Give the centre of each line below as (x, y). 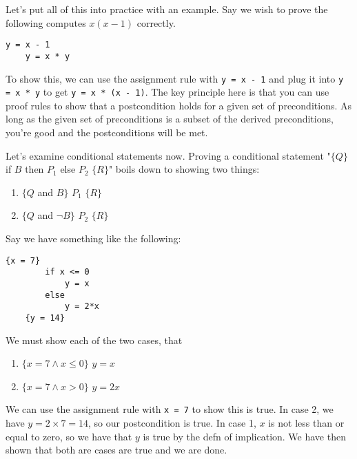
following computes (46, 22)
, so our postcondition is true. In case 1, (172, 422)
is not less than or (306, 422)
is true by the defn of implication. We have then (244, 436)
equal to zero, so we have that (69, 436)
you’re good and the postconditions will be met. (107, 132)
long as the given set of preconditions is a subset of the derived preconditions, (170, 119)
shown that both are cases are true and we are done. (116, 450)
